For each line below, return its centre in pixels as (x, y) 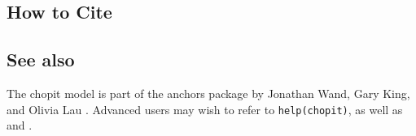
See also (41, 59)
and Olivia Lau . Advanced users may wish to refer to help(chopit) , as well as (205, 109)
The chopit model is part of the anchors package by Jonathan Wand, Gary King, (208, 93)
